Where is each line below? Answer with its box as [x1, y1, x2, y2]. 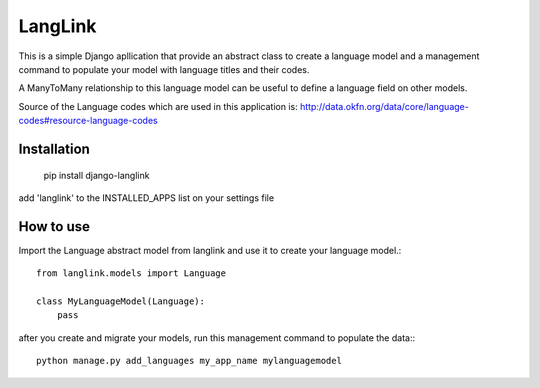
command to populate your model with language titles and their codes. [18, 63, 310, 75]
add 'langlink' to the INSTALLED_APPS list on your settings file [18, 191, 275, 204]
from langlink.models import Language [36, 268, 227, 279]
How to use [18, 218, 90, 235]
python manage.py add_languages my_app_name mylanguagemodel [36, 355, 342, 367]
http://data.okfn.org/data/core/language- [300, 100, 469, 112]
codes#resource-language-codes [18, 115, 159, 127]
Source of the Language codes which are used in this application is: [18, 100, 299, 112]
